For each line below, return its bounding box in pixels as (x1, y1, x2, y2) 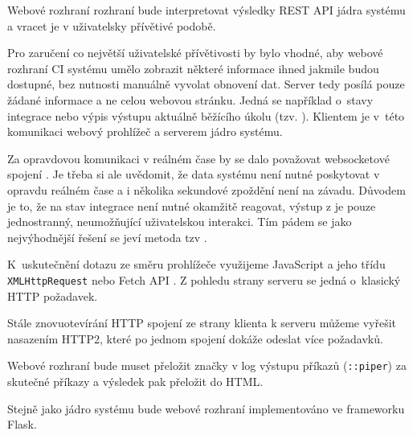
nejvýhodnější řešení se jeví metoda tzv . (7, 228, 207, 245)
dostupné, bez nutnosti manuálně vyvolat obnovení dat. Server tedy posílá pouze (7, 76, 405, 92)
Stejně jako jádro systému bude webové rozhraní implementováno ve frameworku (7, 400, 405, 417)
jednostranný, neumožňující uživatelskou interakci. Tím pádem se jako (7, 213, 352, 230)
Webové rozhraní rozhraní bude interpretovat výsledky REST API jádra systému (7, 2, 406, 18)
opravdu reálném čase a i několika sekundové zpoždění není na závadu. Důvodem (7, 181, 406, 198)
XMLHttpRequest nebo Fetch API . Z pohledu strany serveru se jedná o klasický (7, 271, 401, 288)
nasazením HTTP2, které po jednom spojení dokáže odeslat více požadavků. (7, 330, 383, 347)
